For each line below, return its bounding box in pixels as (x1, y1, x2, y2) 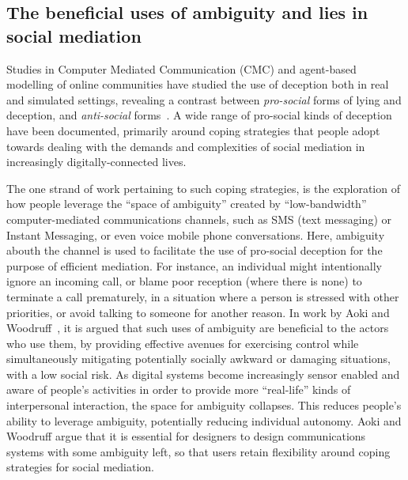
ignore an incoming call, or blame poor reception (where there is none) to (6, 273, 362, 289)
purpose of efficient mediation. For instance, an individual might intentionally (6, 257, 382, 274)
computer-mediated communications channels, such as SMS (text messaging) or (6, 210, 392, 227)
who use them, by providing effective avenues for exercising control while (6, 334, 359, 351)
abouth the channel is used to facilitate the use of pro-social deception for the (6, 242, 383, 259)
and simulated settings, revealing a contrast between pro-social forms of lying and (6, 91, 402, 108)
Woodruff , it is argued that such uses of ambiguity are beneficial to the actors (6, 319, 389, 336)
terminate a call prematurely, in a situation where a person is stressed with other (6, 288, 399, 304)
